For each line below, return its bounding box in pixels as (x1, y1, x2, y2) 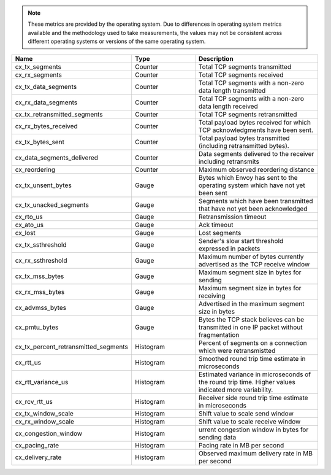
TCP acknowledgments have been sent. (198, 126, 314, 134)
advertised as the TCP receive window (198, 260, 310, 268)
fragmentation (198, 330, 240, 339)
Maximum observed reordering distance (198, 165, 314, 174)
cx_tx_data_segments (15, 82, 77, 91)
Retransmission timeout (198, 212, 267, 221)
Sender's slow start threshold (198, 236, 284, 245)
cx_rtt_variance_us (15, 377, 69, 386)
